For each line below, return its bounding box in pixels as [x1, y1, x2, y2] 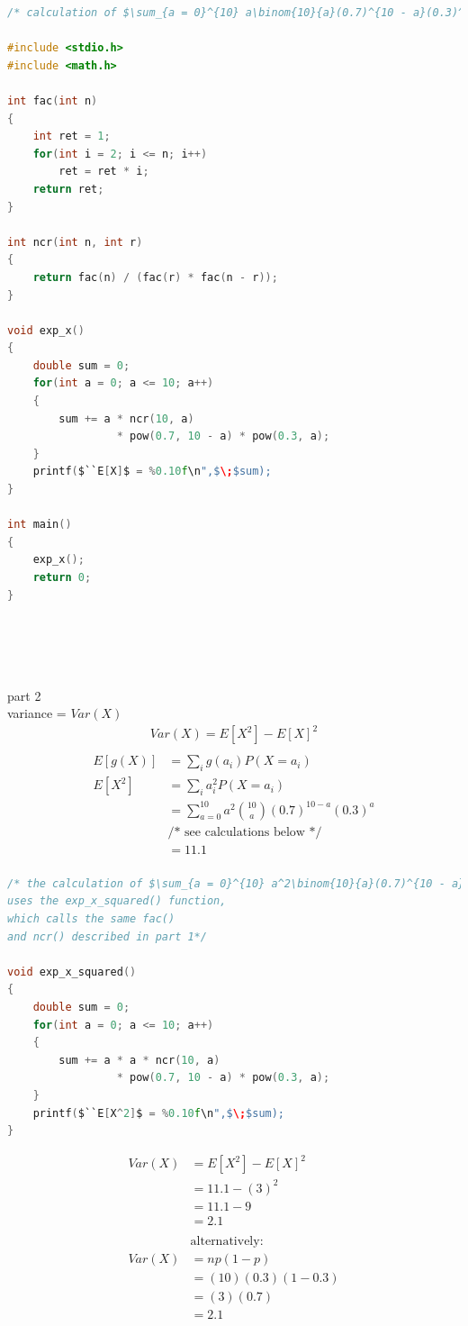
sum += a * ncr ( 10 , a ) [58, 412, 194, 425]
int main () [7, 518, 72, 531]
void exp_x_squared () [7, 965, 137, 978]
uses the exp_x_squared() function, [7, 895, 227, 908]
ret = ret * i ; [58, 165, 149, 178]
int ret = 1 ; [32, 130, 111, 143]
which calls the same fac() [7, 912, 175, 925]
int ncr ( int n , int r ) [7, 235, 143, 249]
